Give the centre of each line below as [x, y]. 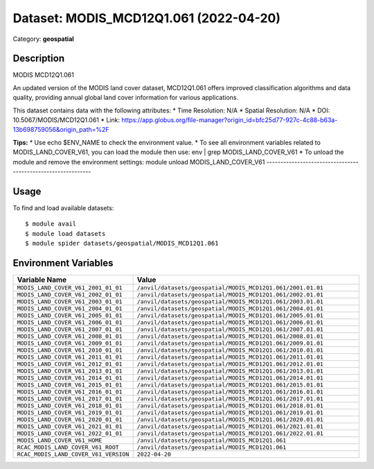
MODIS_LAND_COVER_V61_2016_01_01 [70, 392]
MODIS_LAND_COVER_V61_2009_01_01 [70, 343]
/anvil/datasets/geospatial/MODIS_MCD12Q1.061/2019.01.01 [230, 412]
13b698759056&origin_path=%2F [61, 130]
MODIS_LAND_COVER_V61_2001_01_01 [70, 288]
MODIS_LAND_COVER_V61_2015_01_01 [70, 385]
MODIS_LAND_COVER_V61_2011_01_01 [70, 357]
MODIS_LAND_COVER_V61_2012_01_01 [70, 364]
